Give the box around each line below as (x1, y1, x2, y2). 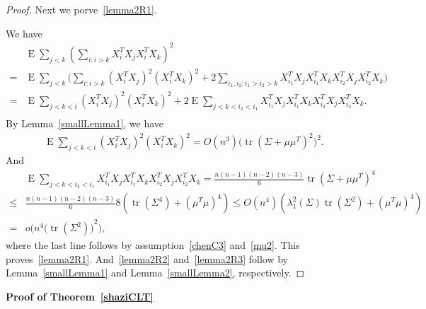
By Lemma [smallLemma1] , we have (6, 116, 164, 131)
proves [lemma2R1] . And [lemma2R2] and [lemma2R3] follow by (6, 251, 288, 266)
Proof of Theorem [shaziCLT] (6, 288, 154, 303)
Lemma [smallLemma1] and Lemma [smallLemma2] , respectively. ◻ (6, 265, 305, 280)
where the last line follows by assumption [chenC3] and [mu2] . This (6, 238, 300, 252)
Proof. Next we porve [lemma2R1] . (6, 2, 157, 16)
